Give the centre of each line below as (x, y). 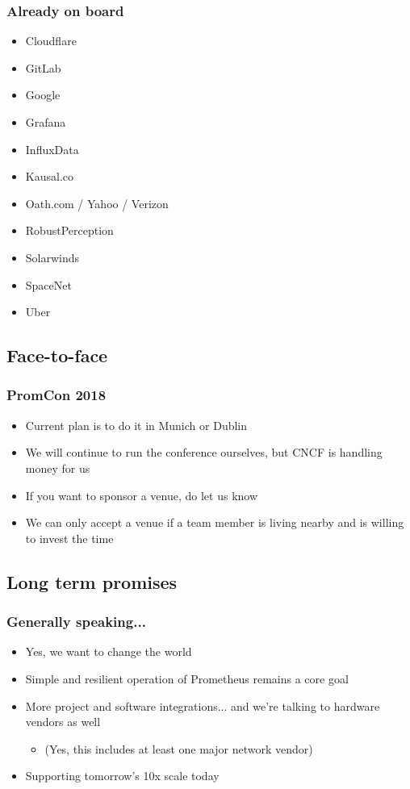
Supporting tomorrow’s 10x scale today (122, 776)
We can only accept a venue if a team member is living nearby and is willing (215, 522)
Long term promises (92, 581)
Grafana (46, 122)
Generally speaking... (76, 622)
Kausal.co (49, 176)
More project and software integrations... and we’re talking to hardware (203, 706)
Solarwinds (52, 257)
